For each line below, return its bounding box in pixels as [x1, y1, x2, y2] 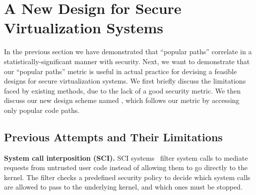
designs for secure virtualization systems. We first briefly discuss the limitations [4, 76, 246, 86]
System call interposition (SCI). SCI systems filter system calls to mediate [4, 152, 248, 163]
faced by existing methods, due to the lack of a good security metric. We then [4, 85, 241, 96]
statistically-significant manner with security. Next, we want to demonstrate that [4, 56, 250, 66]
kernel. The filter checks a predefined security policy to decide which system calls [4, 172, 251, 182]
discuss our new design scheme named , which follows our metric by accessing [4, 95, 240, 105]
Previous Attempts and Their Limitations [4, 129, 223, 144]
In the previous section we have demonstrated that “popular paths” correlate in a [4, 46, 252, 57]
